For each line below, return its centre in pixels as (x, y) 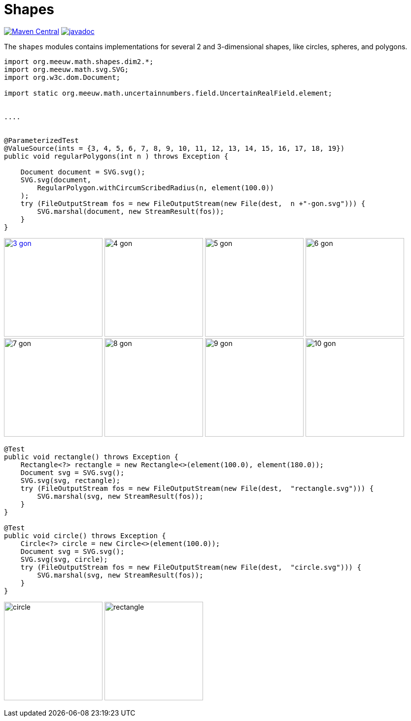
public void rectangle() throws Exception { (91, 457)
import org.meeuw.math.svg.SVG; (66, 69)
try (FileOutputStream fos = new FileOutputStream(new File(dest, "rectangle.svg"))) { (197, 488)
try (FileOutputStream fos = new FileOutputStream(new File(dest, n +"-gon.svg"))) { (193, 203)
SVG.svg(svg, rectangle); (70, 480)
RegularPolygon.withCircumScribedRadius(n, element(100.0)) (155, 188)
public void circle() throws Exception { (85, 535)
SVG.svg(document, (56, 180)
